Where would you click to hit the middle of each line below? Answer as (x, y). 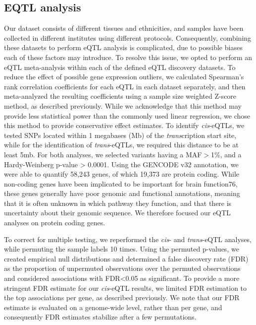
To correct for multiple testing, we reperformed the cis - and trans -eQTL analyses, (128, 239)
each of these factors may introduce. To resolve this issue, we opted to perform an (128, 57)
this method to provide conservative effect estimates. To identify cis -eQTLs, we (124, 125)
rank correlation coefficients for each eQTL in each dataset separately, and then (125, 86)
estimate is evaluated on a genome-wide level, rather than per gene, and (113, 307)
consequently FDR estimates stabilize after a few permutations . (100, 317)
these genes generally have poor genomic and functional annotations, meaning (122, 193)
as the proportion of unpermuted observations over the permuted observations (122, 268)
